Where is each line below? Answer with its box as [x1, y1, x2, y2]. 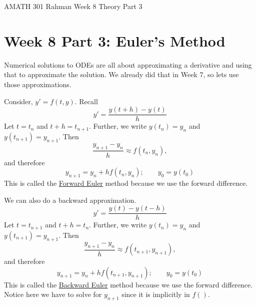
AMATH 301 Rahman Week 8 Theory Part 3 [4, 1, 142, 11]
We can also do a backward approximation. [4, 194, 136, 205]
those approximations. [4, 79, 71, 89]
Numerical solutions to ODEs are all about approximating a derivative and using [4, 59, 252, 70]
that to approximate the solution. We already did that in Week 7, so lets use [4, 69, 239, 80]
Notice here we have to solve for [4, 289, 102, 299]
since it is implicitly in [121, 289, 190, 299]
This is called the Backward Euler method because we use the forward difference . [4, 279, 253, 289]
